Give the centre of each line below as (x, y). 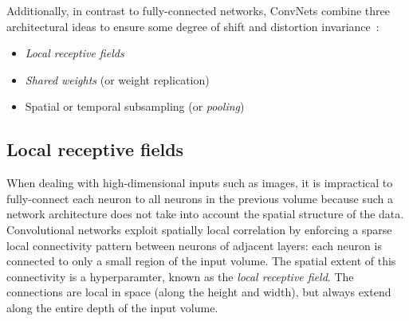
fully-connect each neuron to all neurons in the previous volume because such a (200, 198)
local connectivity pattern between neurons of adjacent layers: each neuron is (194, 245)
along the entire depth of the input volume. (112, 307)
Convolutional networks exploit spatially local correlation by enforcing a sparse (199, 229)
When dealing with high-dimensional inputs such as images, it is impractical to (200, 183)
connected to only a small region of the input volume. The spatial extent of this (201, 261)
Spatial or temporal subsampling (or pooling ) (135, 106)
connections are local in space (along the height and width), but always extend (199, 292)
